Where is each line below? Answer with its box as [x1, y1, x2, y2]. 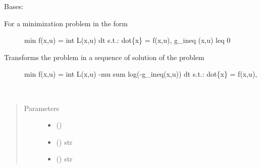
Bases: [4, 1, 24, 11]
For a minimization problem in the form [4, 18, 128, 28]
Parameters [24, 102, 59, 113]
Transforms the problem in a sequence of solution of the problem [4, 51, 204, 62]
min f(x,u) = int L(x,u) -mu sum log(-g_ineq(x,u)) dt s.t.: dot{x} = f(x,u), [24, 69, 257, 79]
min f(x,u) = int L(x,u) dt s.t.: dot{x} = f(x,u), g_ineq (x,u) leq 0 [24, 35, 231, 45]
